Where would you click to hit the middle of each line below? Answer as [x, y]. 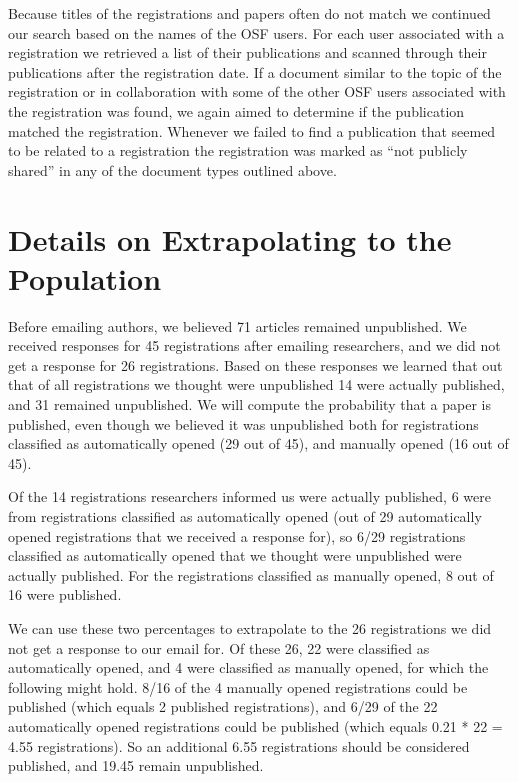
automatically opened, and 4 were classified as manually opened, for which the [248, 667]
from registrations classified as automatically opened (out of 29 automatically [245, 516]
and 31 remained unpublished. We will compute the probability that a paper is [249, 404]
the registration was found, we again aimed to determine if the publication [236, 110]
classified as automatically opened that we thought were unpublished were [235, 555]
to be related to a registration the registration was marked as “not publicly [238, 150]
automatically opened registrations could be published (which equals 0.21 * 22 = [255, 725]
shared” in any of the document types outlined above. [172, 169]
